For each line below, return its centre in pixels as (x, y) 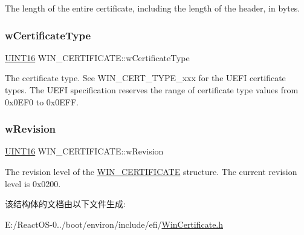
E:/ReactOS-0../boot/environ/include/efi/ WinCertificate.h (114, 224)
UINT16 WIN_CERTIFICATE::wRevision (84, 151)
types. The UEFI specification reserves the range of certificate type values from (152, 90)
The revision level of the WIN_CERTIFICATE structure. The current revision (151, 171)
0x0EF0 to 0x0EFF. (42, 101)
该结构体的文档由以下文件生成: (65, 204)
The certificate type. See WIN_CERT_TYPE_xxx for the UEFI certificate (145, 78)
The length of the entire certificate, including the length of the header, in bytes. (153, 8)
